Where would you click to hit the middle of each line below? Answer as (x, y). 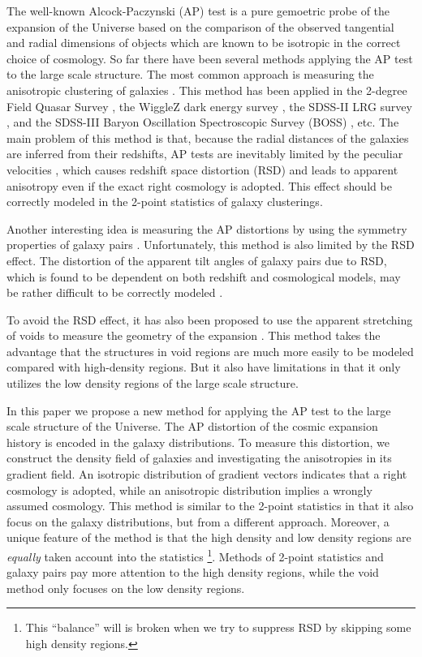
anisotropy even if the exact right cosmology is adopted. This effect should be (199, 185)
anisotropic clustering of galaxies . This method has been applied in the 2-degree (207, 90)
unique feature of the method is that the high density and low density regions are (209, 537)
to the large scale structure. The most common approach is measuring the (190, 74)
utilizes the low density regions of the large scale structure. (153, 383)
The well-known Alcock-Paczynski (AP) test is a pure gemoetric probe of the (198, 11)
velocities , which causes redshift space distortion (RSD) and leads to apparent (202, 169)
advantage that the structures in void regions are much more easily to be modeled (210, 351)
